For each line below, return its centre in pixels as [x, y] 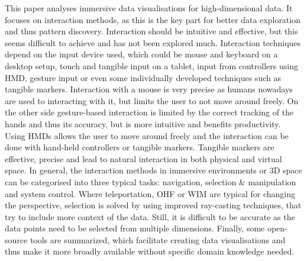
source [16, 239]
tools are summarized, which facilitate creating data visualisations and [158, 239]
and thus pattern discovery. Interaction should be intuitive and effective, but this [151, 31]
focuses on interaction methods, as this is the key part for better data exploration [153, 19]
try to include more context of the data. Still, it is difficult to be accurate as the [150, 216]
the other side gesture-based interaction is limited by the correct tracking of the [149, 112]
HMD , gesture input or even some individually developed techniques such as [143, 77]
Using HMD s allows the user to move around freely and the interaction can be [147, 135]
